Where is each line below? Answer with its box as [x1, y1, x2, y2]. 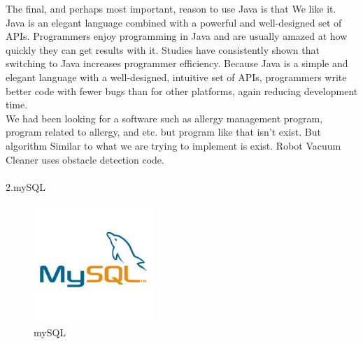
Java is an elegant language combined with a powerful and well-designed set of [6, 15, 342, 29]
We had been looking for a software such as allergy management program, [6, 110, 323, 125]
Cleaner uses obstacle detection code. [6, 152, 164, 166]
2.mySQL [6, 179, 45, 194]
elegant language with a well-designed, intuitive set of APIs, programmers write [6, 69, 347, 84]
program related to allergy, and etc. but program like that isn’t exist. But [6, 124, 321, 139]
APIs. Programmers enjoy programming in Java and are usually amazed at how [6, 29, 348, 43]
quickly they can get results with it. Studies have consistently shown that [6, 42, 320, 57]
